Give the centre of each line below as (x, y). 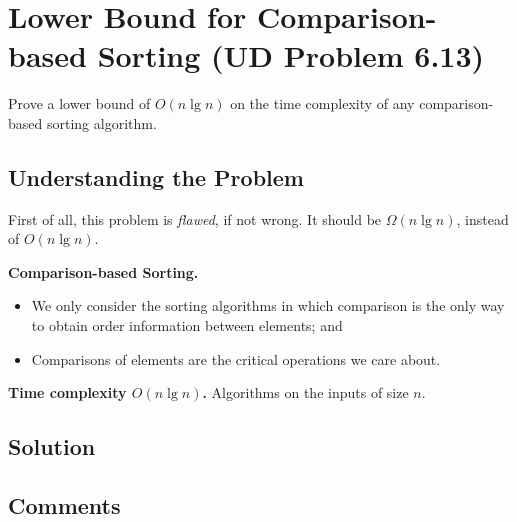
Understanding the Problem (156, 176)
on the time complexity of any (322, 103)
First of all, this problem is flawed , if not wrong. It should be (195, 218)
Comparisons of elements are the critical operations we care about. (236, 358)
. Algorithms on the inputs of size (305, 392)
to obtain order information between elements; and (187, 325)
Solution (52, 446)
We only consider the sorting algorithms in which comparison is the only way (268, 305)
